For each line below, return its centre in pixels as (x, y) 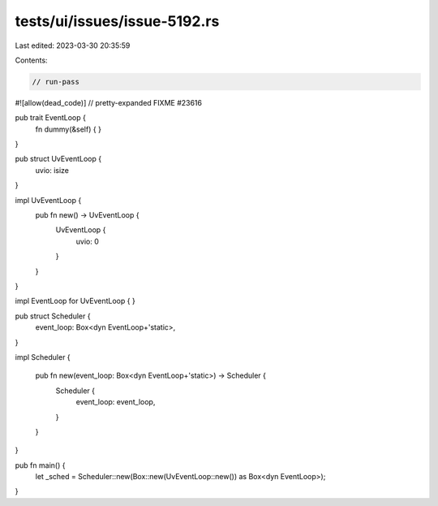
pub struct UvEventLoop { (58, 159)
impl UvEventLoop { (48, 200)
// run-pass (56, 82)
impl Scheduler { (43, 357)
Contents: (31, 60)
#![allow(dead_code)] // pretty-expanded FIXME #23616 (109, 102)
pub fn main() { (40, 465)
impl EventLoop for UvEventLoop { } (75, 301)
